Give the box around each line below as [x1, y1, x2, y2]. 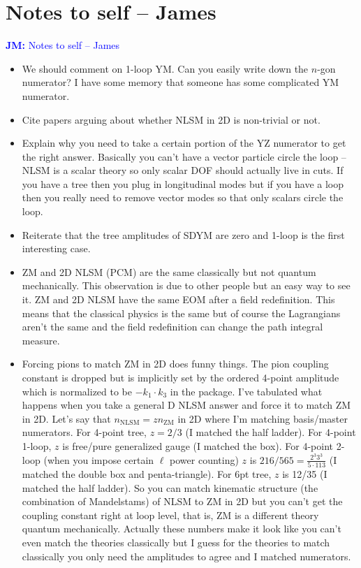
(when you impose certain [43, 452, 154, 467]
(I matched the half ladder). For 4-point [185, 425, 356, 439]
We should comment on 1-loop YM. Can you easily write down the [22, 61, 309, 75]
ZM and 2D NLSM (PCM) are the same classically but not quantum [22, 264, 316, 279]
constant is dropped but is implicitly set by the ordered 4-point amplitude [22, 370, 339, 384]
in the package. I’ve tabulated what [170, 384, 323, 398]
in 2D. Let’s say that [22, 411, 111, 425]
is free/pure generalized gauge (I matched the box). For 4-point [62, 438, 334, 453]
